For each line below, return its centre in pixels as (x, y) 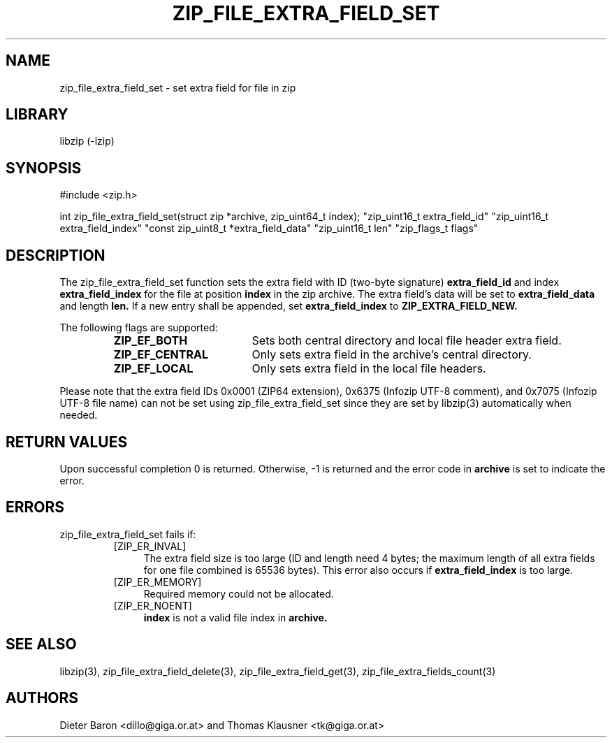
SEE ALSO (41, 644)
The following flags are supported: (139, 328)
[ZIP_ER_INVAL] (150, 546)
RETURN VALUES (67, 442)
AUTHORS (42, 698)
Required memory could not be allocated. (239, 593)
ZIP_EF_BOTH (151, 341)
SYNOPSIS (44, 168)
